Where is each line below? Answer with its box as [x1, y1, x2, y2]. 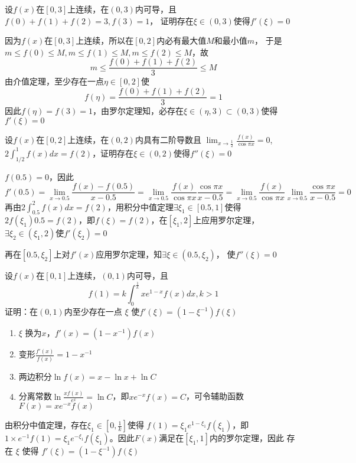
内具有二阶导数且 [135, 133, 201, 145]
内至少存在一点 [64, 305, 122, 318]
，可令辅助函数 [186, 390, 244, 402]
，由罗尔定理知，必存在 [92, 105, 184, 117]
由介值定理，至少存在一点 [5, 75, 104, 87]
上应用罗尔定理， [193, 214, 260, 226]
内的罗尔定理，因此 [209, 432, 284, 444]
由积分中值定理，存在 [5, 419, 87, 431]
